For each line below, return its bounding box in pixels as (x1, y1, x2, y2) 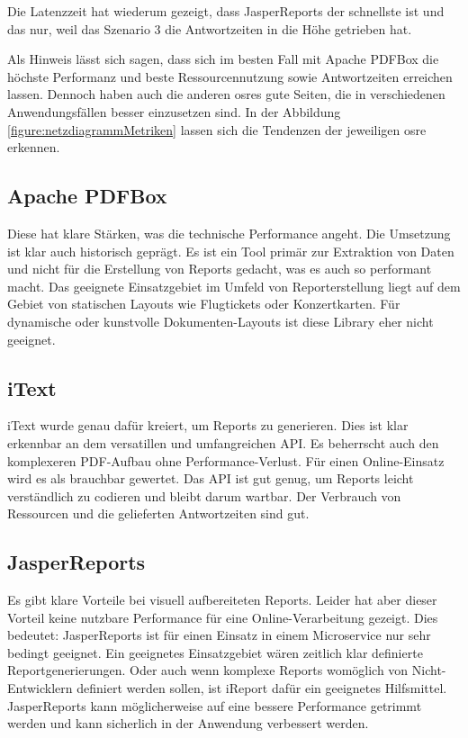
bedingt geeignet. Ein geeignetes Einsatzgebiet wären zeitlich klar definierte (7, 643, 423, 661)
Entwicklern (7, 679, 73, 697)
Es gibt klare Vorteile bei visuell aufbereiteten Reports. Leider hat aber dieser (7, 590, 437, 609)
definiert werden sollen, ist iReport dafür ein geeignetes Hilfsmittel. (76, 679, 447, 697)
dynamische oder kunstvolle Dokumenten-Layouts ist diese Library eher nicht (7, 311, 434, 330)
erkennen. (7, 138, 60, 157)
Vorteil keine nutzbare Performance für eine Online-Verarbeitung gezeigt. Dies (7, 607, 438, 626)
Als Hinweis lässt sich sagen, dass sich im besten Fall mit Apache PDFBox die (7, 49, 439, 68)
